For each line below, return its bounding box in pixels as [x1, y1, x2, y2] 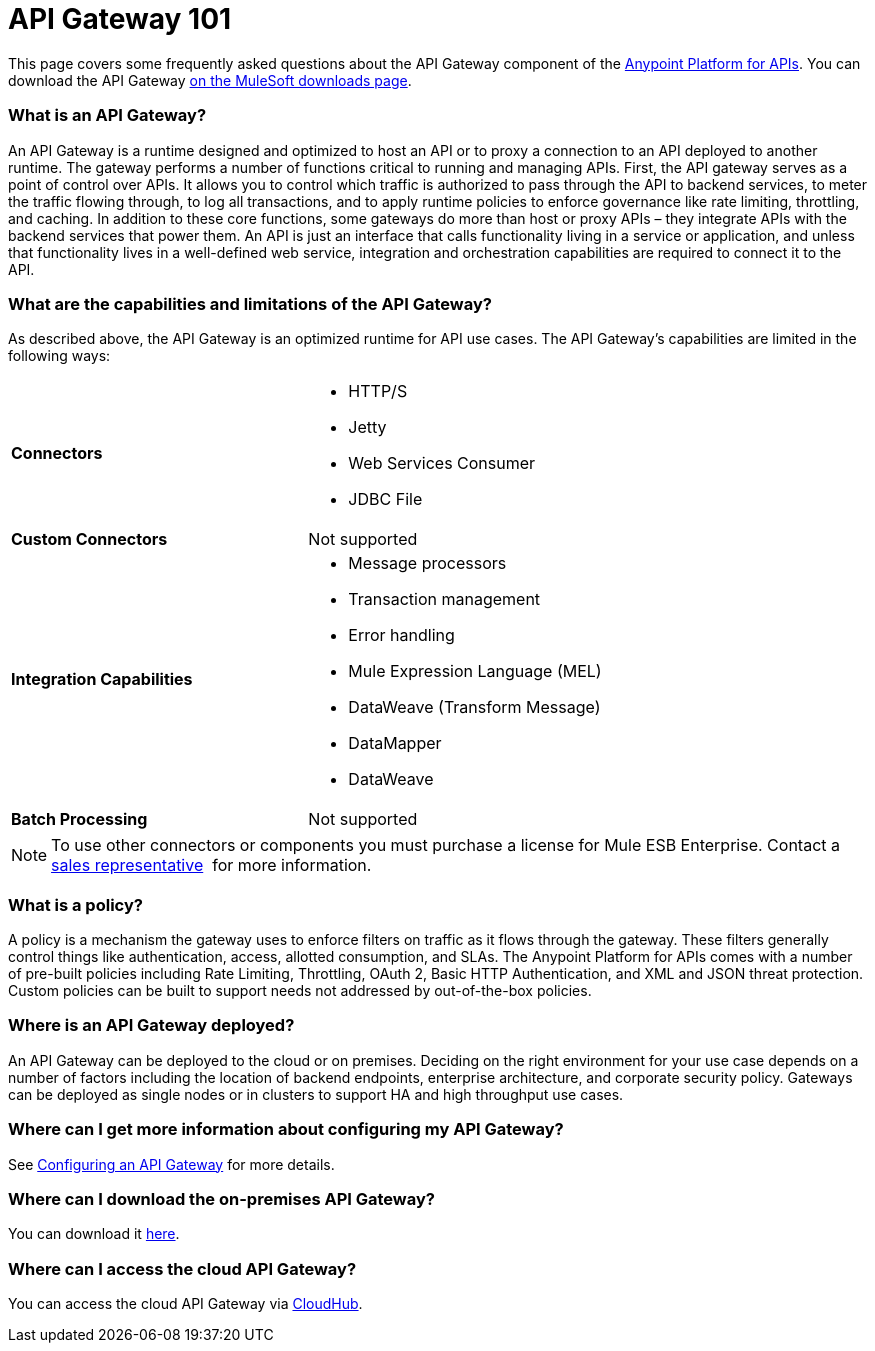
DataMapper [348, 733, 442, 754]
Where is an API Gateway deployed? [8, 1015, 295, 1036]
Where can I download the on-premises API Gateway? [8, 1188, 435, 1209]
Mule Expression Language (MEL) [348, 661, 602, 682]
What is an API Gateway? [8, 105, 207, 126]
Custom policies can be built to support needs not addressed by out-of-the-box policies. [8, 982, 592, 999]
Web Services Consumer [348, 453, 536, 474]
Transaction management [348, 589, 541, 610]
